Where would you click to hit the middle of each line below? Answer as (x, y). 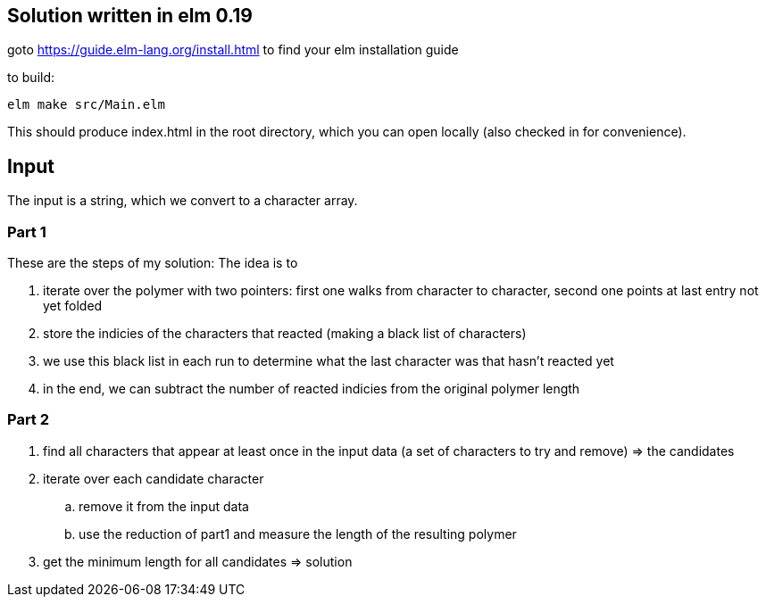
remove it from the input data (164, 506)
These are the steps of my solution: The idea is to (153, 263)
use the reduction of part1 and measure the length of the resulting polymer (298, 534)
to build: (31, 78)
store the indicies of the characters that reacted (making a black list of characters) (285, 334)
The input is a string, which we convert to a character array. (183, 201)
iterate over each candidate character (154, 478)
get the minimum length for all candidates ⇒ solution (198, 561)
